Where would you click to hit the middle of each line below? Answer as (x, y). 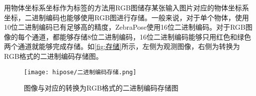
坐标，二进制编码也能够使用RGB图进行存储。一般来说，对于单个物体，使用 (127, 17)
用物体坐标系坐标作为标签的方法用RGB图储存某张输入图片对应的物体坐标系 (127, 7)
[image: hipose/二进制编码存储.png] (80, 72)
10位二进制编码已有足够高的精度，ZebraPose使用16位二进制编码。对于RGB (125, 27)
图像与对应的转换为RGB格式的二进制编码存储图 (101, 88)
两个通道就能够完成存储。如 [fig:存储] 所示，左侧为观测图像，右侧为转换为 (122, 46)
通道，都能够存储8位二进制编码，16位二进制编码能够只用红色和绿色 (141, 36)
